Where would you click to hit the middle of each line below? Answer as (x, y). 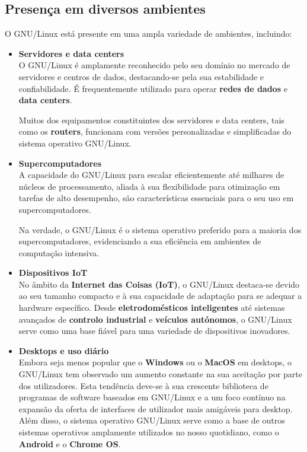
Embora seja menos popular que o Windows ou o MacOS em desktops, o (155, 362)
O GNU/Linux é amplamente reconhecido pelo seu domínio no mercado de (154, 65)
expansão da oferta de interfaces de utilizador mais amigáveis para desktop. (156, 408)
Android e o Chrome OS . (70, 443)
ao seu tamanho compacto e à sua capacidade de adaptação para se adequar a (160, 296)
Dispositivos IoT (53, 273)
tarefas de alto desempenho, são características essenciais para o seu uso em (156, 198)
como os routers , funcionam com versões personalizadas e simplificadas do (155, 131)
